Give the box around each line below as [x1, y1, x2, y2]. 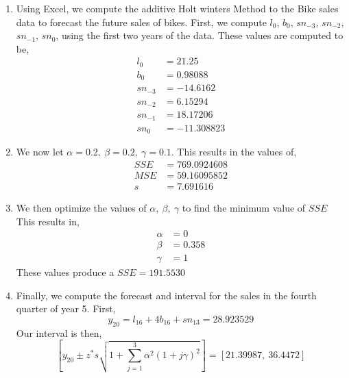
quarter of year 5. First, [16, 301, 116, 316]
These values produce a [16, 265, 115, 279]
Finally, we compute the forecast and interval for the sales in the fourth [16, 288, 317, 302]
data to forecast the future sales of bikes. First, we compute [16, 14, 267, 29]
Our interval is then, [16, 325, 102, 340]
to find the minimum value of [182, 200, 306, 214]
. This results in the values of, [171, 144, 297, 159]
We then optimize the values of [16, 200, 147, 214]
